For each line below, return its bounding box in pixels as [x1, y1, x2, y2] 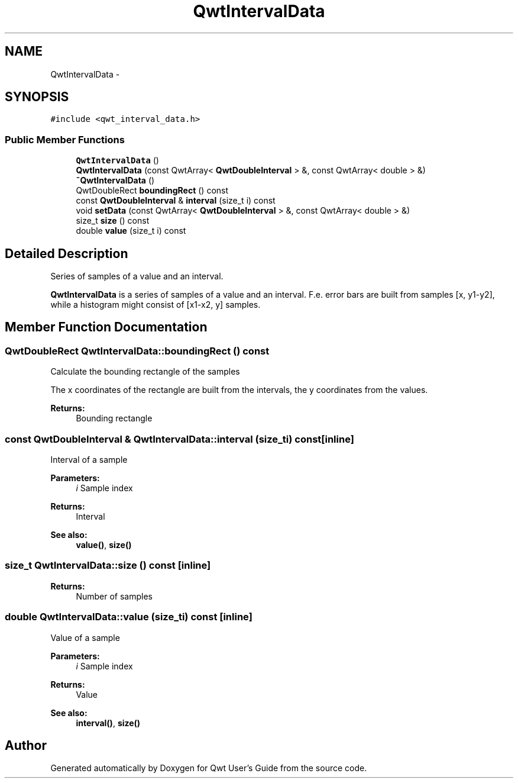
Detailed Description [5, 246, 128, 261]
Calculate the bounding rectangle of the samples [50, 366, 240, 377]
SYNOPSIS [5, 89, 69, 105]
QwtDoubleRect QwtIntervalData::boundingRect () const [5, 344, 270, 357]
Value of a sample [50, 632, 120, 643]
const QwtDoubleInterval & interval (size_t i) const [76, 195, 276, 206]
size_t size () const [76, 215, 150, 226]
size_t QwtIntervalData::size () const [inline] [5, 559, 211, 572]
